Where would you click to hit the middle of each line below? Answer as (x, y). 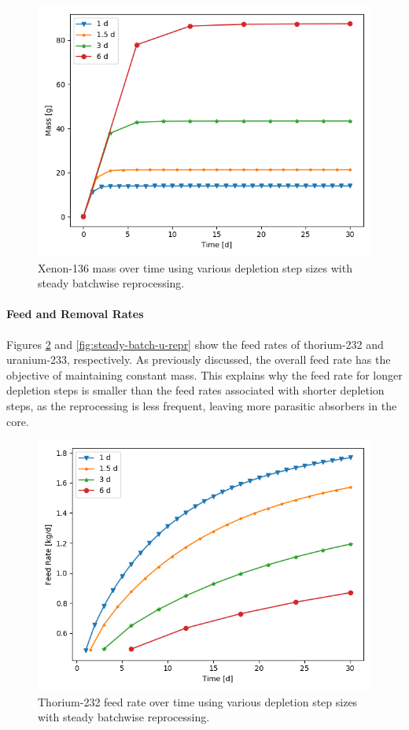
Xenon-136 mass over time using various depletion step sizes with (195, 267)
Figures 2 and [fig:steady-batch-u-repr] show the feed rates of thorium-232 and (195, 344)
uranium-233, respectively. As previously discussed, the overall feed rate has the (199, 359)
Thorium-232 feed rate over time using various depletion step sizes (198, 701)
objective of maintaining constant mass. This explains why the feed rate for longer (204, 374)
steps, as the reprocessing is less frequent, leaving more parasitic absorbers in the (202, 405)
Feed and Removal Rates (75, 314)
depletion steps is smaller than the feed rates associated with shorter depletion (195, 390)
